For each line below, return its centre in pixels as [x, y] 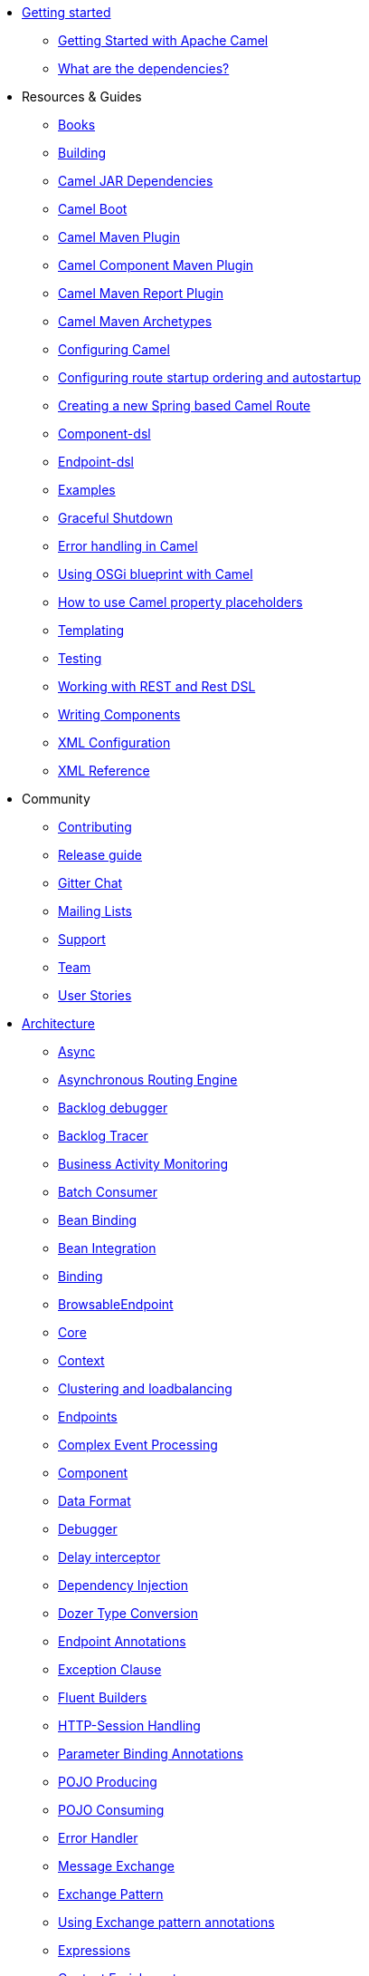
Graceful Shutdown [115, 518]
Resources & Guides [82, 96]
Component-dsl [104, 434]
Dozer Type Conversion [128, 1613]
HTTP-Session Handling [129, 1725]
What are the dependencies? [144, 68]
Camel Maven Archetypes [135, 321]
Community [56, 799]
